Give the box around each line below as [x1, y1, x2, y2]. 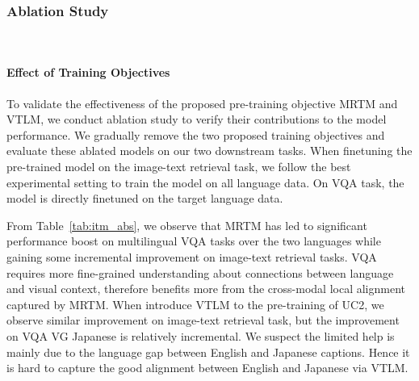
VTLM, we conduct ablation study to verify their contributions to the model [6, 111, 387, 128]
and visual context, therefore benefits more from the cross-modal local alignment [6, 280, 405, 297]
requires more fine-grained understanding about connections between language [6, 264, 394, 281]
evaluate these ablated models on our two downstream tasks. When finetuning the [6, 142, 413, 159]
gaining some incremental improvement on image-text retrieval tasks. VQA [6, 248, 377, 265]
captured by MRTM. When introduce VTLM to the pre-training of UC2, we [6, 295, 384, 312]
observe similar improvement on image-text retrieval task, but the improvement [6, 312, 400, 329]
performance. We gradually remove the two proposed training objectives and [6, 126, 385, 143]
